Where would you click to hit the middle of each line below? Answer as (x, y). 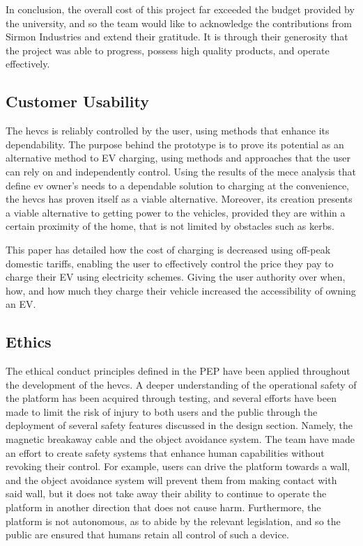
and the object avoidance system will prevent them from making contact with (171, 479)
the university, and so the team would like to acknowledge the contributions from (179, 23)
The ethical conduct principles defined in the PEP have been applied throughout (178, 371)
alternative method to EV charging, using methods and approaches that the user (178, 158)
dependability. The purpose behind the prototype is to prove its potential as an (175, 144)
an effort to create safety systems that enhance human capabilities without (165, 452)
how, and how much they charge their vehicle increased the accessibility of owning (181, 290)
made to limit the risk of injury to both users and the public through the (162, 411)
